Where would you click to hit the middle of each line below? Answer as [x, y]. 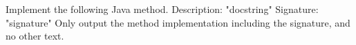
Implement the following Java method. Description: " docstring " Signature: [162, 9]
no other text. [35, 36]
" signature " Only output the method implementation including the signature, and [178, 22]
